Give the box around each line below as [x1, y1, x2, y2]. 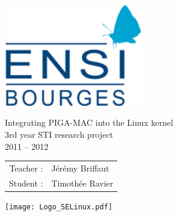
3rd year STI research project [5, 128, 113, 140]
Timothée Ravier [51, 176, 114, 189]
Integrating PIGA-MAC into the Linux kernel [5, 116, 173, 129]
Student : [9, 176, 43, 189]
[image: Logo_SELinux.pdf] [5, 202, 112, 211]
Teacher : [9, 161, 43, 174]
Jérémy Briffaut [51, 161, 109, 174]
